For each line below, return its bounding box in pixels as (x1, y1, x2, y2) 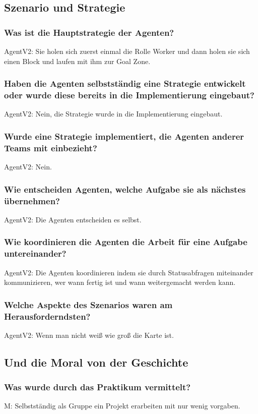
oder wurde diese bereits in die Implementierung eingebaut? (4, 89, 254, 101)
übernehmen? (4, 194, 60, 207)
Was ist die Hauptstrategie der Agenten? (4, 26, 174, 38)
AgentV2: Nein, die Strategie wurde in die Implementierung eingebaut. (4, 108, 223, 119)
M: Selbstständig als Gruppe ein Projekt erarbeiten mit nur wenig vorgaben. (4, 400, 240, 411)
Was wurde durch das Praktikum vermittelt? (4, 381, 191, 393)
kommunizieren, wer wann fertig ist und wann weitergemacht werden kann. (4, 277, 236, 287)
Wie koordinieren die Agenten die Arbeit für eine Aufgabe (4, 235, 247, 248)
